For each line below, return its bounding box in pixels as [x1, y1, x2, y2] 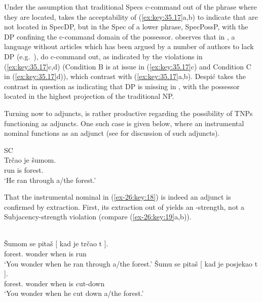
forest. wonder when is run [4, 248, 87, 259]
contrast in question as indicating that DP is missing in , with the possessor [4, 81, 240, 91]
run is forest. [4, 164, 44, 175]
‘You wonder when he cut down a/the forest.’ [4, 288, 144, 298]
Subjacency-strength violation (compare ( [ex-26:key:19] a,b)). [4, 211, 192, 222]
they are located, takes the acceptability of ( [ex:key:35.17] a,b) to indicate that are [4, 11, 258, 22]
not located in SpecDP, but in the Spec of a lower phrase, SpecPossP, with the [4, 21, 248, 32]
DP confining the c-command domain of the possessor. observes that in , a [4, 31, 235, 42]
